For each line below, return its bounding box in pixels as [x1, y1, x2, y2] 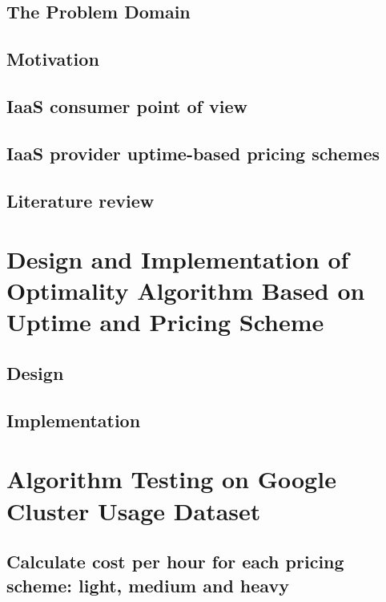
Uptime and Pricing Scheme [6, 305, 324, 338]
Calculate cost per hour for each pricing [6, 549, 344, 574]
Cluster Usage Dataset [6, 494, 261, 527]
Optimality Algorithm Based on [6, 274, 365, 307]
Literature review [6, 188, 155, 212]
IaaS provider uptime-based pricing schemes [6, 140, 380, 165]
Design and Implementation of [6, 243, 349, 276]
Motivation [6, 46, 99, 71]
